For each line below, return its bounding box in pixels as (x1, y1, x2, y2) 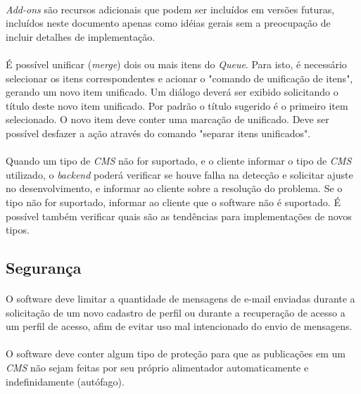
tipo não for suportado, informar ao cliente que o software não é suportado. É (6, 194, 341, 209)
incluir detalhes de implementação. (6, 29, 156, 44)
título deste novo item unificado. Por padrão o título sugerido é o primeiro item (6, 98, 348, 113)
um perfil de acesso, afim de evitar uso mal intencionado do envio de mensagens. (6, 319, 353, 333)
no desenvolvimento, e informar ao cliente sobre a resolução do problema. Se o (6, 181, 343, 196)
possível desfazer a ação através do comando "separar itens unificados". (6, 125, 311, 140)
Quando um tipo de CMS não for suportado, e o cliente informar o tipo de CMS (6, 153, 352, 168)
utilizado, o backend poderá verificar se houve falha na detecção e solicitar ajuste (6, 167, 353, 182)
